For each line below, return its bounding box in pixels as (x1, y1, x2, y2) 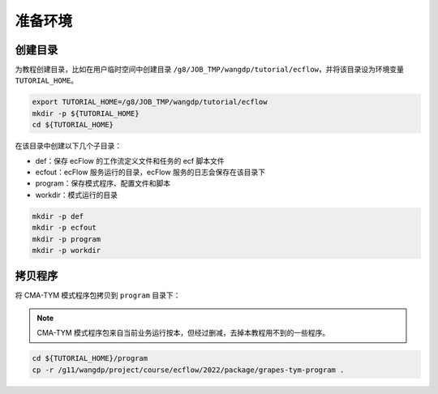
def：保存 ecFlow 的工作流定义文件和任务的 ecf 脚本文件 (35, 156, 225, 165)
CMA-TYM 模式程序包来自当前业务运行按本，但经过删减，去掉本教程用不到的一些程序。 (36, 328, 330, 338)
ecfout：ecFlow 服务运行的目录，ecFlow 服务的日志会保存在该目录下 (35, 167, 265, 177)
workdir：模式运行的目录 (35, 190, 118, 199)
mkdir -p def (32, 212, 84, 221)
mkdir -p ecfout (32, 223, 97, 233)
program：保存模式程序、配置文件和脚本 (35, 178, 170, 188)
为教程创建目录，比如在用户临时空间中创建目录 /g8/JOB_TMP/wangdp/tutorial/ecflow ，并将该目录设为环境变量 (15, 65, 405, 75)
